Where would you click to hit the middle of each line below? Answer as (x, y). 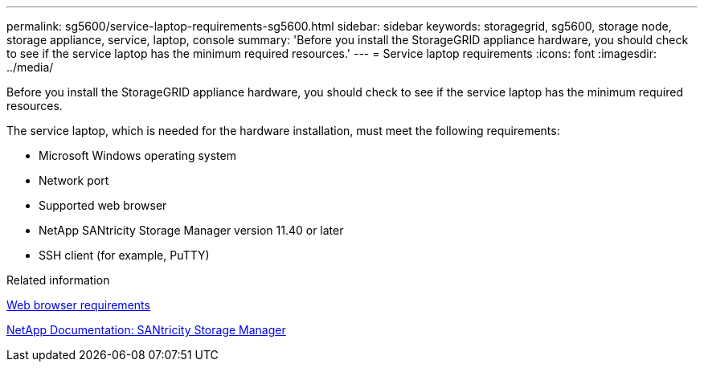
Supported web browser (103, 205)
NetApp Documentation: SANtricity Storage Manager (146, 330)
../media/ (30, 67)
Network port (74, 180)
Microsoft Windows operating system (137, 155)
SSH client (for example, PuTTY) (124, 255)
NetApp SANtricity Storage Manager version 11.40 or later (191, 230)
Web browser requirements (78, 305)
